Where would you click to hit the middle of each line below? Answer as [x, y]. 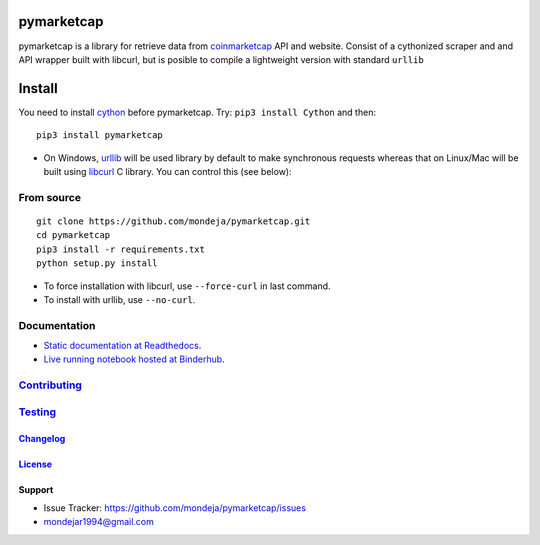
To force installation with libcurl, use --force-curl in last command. [187, 286]
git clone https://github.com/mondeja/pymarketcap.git [173, 221]
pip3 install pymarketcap [100, 135]
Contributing [50, 385]
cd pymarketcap [73, 235]
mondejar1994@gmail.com [98, 522]
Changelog [42, 438]
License [35, 464]
